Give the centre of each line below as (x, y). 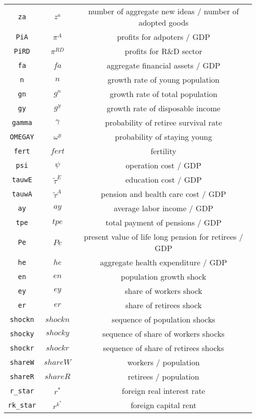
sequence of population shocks (164, 319)
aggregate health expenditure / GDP (164, 262)
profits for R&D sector (163, 51)
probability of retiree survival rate (163, 122)
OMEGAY (22, 137)
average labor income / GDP (164, 208)
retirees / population (163, 376)
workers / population (163, 362)
